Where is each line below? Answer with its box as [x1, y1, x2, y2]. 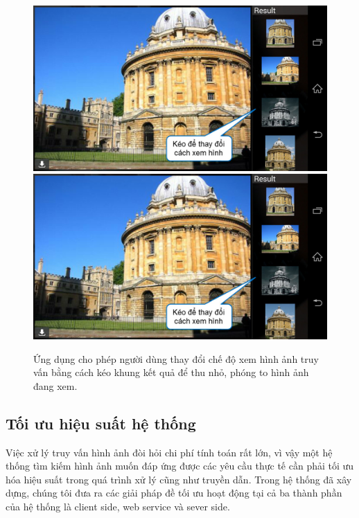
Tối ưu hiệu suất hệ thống [6, 412, 196, 434]
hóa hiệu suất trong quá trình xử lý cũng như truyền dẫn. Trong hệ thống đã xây [6, 472, 352, 486]
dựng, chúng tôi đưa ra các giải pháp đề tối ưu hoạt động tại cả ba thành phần [6, 485, 342, 500]
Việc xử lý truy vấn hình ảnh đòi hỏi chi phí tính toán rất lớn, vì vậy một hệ [6, 445, 333, 459]
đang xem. [33, 378, 78, 393]
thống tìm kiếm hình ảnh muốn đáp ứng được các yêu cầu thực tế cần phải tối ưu [6, 458, 354, 473]
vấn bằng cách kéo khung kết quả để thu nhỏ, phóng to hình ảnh [33, 365, 309, 379]
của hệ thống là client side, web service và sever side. [6, 499, 230, 513]
